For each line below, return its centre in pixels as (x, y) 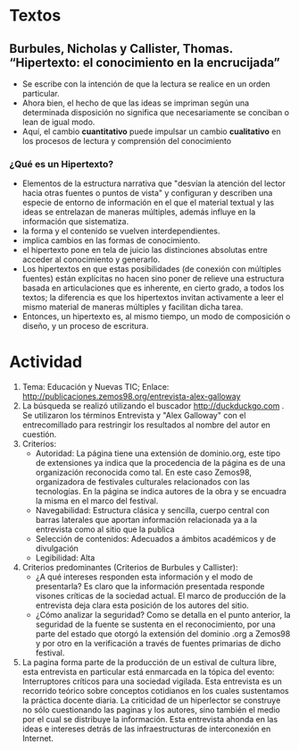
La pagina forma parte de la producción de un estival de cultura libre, (149, 662)
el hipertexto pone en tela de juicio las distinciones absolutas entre (145, 250)
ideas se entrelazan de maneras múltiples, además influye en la (139, 212)
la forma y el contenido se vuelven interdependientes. (121, 231)
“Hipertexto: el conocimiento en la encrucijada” (145, 62)
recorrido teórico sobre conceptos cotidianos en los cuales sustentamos (155, 691)
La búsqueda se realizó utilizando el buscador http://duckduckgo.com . (153, 406)
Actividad (46, 362)
